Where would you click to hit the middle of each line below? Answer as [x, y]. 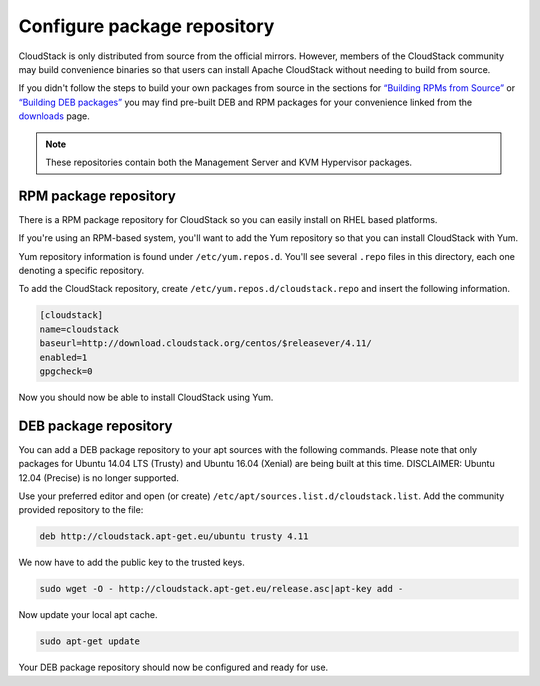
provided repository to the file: [81, 510]
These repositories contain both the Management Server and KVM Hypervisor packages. [229, 162]
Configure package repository [146, 26]
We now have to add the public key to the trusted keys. [131, 562]
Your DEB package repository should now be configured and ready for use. [173, 667]
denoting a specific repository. [81, 270]
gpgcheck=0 [66, 371]
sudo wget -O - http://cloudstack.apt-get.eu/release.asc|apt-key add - [221, 589]
